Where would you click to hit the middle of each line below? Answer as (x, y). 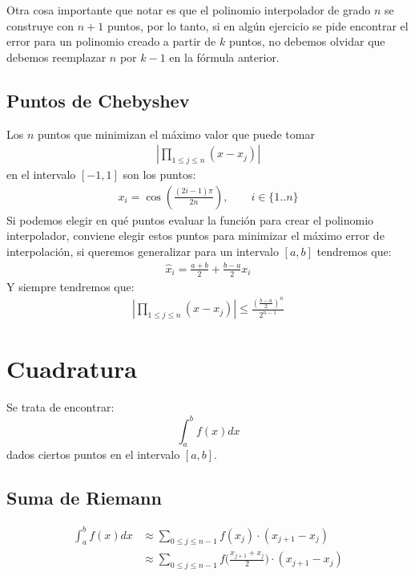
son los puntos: (159, 174)
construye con (40, 25)
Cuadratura (72, 369)
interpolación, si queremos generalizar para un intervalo (143, 251)
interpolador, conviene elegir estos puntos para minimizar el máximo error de (195, 235)
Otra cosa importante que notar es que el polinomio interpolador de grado (189, 10)
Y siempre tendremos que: (71, 286)
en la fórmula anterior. (224, 57)
